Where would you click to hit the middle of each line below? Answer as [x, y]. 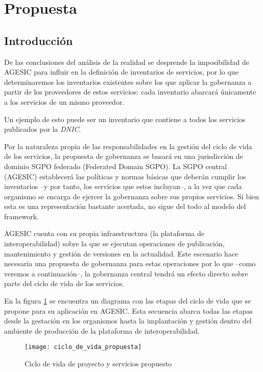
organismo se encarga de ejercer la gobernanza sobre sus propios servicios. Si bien [132, 196]
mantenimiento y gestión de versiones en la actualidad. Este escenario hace [121, 253]
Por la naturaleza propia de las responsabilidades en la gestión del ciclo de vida [128, 146]
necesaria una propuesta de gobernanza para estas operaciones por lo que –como [130, 263]
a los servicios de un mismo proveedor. [64, 101]
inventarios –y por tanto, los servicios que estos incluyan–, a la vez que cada [123, 186]
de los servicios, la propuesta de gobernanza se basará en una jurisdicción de [124, 156]
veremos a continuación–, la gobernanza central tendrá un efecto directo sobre [126, 273]
